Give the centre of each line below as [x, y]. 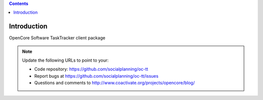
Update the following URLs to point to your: [66, 60]
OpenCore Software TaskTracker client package [57, 38]
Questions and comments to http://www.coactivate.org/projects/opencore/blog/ [114, 83]
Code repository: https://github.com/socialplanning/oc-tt [91, 69]
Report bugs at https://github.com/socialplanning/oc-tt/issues [96, 76]
